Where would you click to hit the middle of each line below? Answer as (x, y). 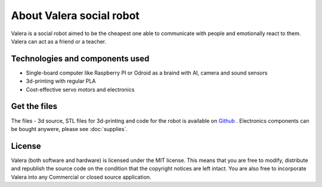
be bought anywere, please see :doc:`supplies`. (69, 129)
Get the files (34, 106)
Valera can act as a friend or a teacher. (59, 41)
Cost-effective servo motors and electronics (80, 89)
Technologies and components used (80, 59)
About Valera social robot (75, 15)
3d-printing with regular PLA (61, 81)
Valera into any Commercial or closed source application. (81, 177)
